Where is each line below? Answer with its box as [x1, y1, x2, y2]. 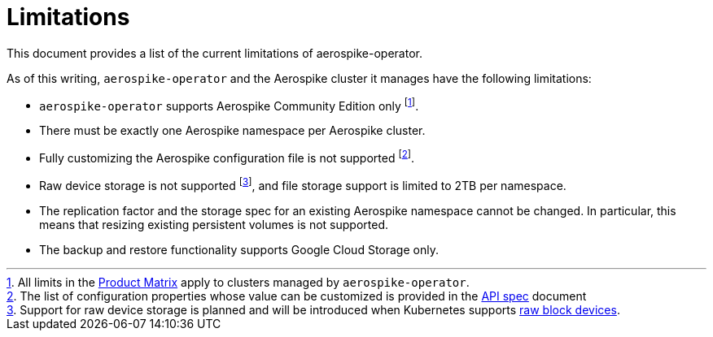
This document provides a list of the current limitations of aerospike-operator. [7, 45, 422, 60]
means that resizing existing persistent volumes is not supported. [39, 217, 388, 231]
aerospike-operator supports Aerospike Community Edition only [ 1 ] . [39, 96, 419, 113]
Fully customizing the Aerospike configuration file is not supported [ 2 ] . [39, 149, 415, 166]
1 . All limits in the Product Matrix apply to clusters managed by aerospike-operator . [7, 274, 470, 289]
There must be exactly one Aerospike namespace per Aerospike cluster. [39, 123, 426, 138]
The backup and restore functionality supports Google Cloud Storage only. [39, 242, 439, 257]
